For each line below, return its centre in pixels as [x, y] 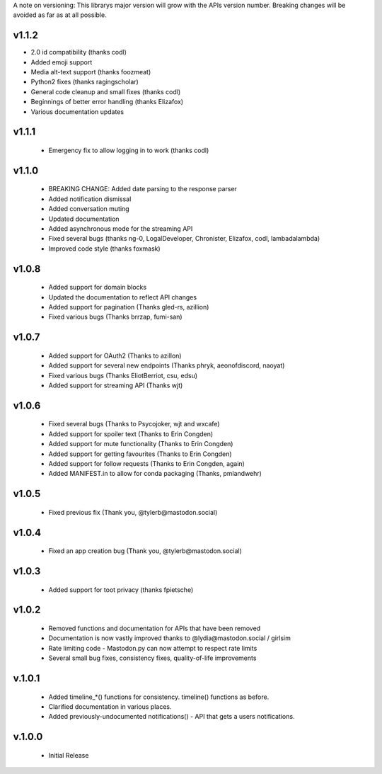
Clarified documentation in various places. [110, 706]
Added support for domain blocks [98, 288]
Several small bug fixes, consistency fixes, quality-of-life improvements [152, 658]
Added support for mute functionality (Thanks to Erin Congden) [141, 444]
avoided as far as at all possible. [60, 15]
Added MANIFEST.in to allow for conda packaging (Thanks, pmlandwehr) [155, 474]
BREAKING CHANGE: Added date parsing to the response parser [143, 189]
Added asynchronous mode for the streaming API [121, 229]
